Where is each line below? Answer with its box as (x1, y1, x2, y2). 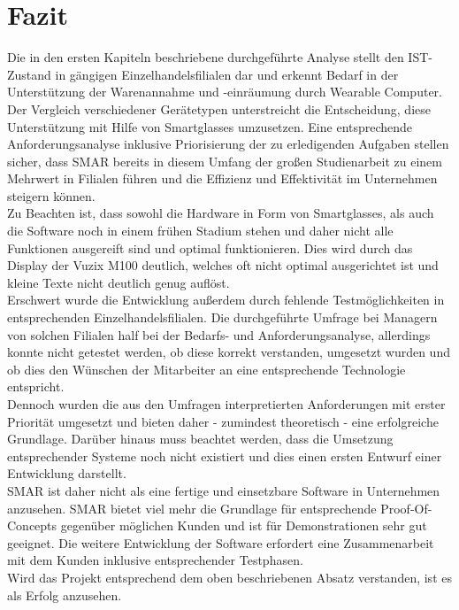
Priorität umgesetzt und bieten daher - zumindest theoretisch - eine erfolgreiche (7, 412, 439, 430)
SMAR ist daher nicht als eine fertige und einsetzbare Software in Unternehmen (7, 481, 440, 499)
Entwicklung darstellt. (7, 464, 126, 483)
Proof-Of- (380, 498, 432, 517)
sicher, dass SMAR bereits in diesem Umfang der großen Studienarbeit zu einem (7, 151, 442, 170)
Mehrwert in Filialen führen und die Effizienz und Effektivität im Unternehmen (7, 169, 438, 188)
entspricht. (7, 377, 65, 396)
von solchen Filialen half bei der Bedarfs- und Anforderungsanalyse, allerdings (7, 325, 431, 344)
